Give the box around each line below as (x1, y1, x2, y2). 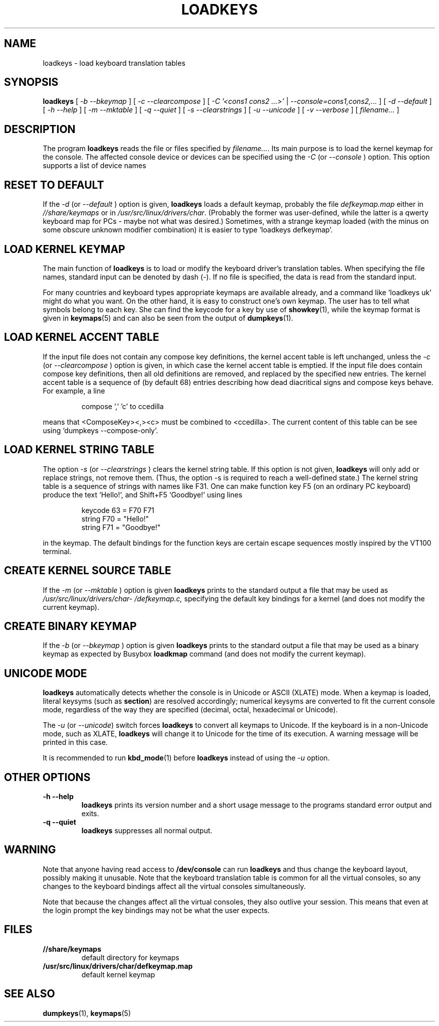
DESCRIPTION (4, 122, 76, 136)
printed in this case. (43, 738, 108, 747)
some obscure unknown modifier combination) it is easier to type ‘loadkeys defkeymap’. (43, 225, 333, 234)
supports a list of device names (43, 161, 146, 170)
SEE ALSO (4, 987, 55, 1000)
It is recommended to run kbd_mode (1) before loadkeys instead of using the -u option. (43, 753, 330, 762)
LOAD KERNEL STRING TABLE (4, 443, 155, 456)
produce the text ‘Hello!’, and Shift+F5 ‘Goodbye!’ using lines (43, 490, 243, 499)
